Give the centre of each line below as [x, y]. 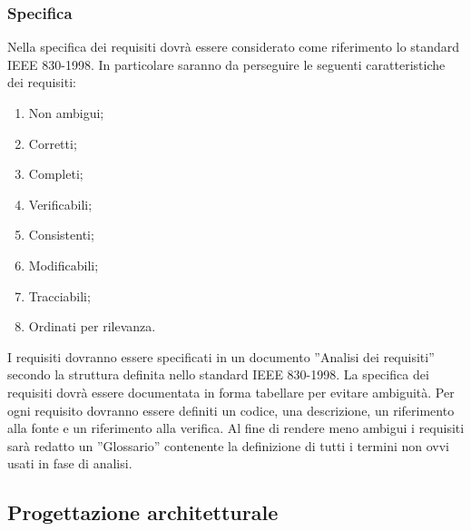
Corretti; [53, 143]
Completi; [56, 174]
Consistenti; [61, 235]
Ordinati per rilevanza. [92, 326]
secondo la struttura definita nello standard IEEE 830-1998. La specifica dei [218, 374]
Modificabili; [64, 265]
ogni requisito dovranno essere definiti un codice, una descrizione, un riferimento [231, 410]
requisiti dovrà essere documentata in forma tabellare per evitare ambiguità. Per [231, 392]
